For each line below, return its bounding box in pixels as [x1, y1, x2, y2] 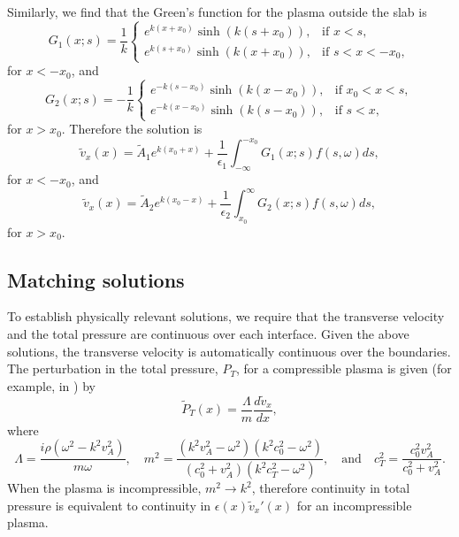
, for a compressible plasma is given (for [235, 359, 452, 378]
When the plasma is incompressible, [7, 479, 202, 497]
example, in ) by [7, 376, 96, 395]
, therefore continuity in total [251, 479, 410, 497]
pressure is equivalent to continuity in [7, 495, 211, 514]
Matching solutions [7, 265, 185, 293]
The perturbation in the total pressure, [7, 359, 218, 378]
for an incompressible [296, 495, 412, 514]
